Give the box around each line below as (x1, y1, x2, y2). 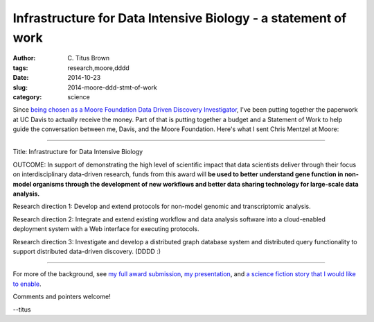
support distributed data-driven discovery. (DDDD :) (12, 247, 161, 255)
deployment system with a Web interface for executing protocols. (12, 225, 200, 233)
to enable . (12, 280, 42, 288)
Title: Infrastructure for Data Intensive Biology (12, 148, 143, 156)
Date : (12, 74, 29, 82)
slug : (12, 83, 28, 92)
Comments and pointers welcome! (12, 292, 111, 301)
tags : (12, 63, 28, 72)
